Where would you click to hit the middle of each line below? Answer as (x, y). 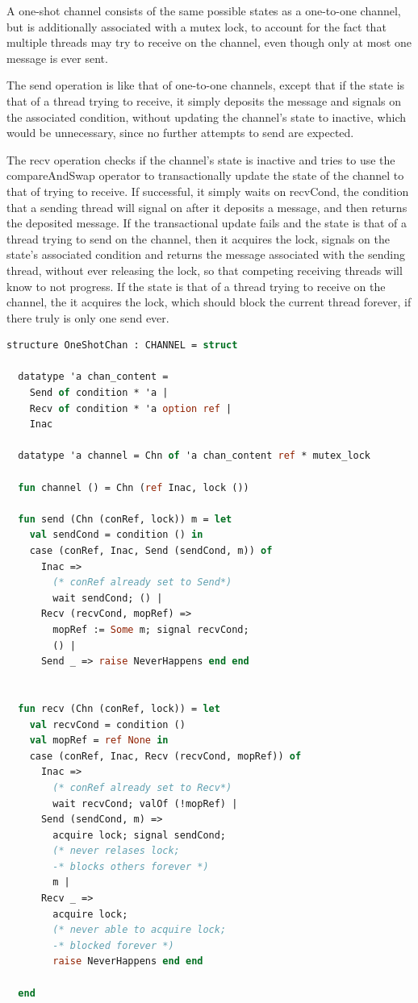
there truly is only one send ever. (88, 317)
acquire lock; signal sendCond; (140, 835)
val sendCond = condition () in (116, 535)
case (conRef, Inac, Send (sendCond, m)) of (151, 551)
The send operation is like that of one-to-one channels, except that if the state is (206, 85)
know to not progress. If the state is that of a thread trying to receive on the (196, 286)
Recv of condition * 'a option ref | (131, 408)
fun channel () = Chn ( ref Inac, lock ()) (134, 487)
